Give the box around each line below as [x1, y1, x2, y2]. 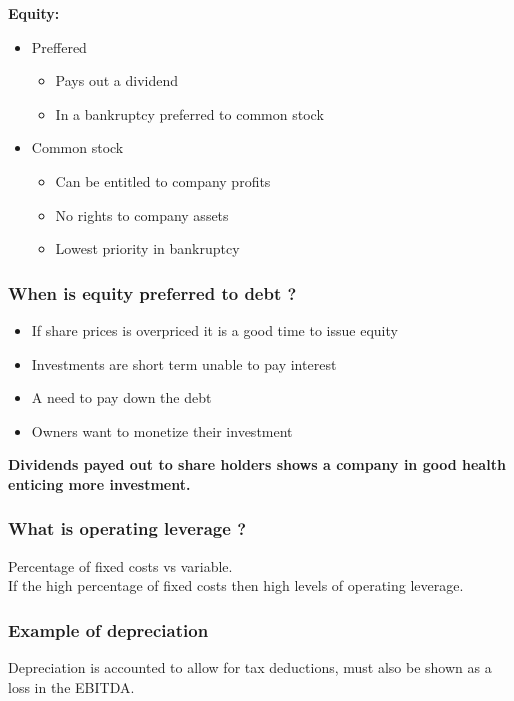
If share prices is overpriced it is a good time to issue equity [31, 319, 398, 340]
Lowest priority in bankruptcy [55, 238, 240, 259]
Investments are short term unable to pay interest [31, 353, 337, 374]
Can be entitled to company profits [55, 170, 271, 191]
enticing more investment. [8, 473, 191, 494]
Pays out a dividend [55, 70, 178, 91]
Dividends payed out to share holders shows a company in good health [8, 454, 506, 475]
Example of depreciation [8, 617, 209, 642]
